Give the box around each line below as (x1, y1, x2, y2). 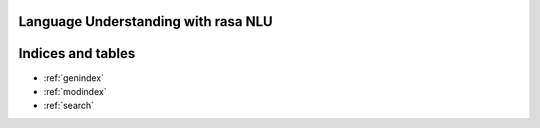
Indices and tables (18, 45, 136, 62)
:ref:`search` (43, 100, 95, 112)
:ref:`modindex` (43, 85, 107, 97)
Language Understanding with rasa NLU (18, 13, 274, 30)
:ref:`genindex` (43, 71, 105, 84)
